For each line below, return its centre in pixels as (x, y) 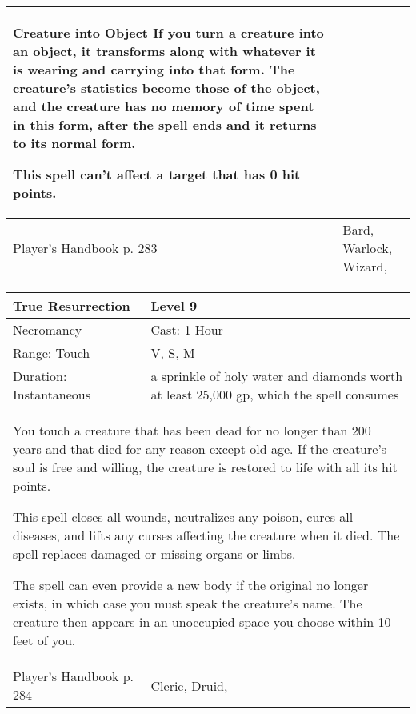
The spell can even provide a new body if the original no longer (191, 585)
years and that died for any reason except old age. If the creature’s (200, 449)
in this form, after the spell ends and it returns (165, 124)
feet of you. (44, 640)
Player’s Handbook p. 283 (85, 248)
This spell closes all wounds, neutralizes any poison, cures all (183, 517)
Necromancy (48, 329)
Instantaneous (52, 394)
